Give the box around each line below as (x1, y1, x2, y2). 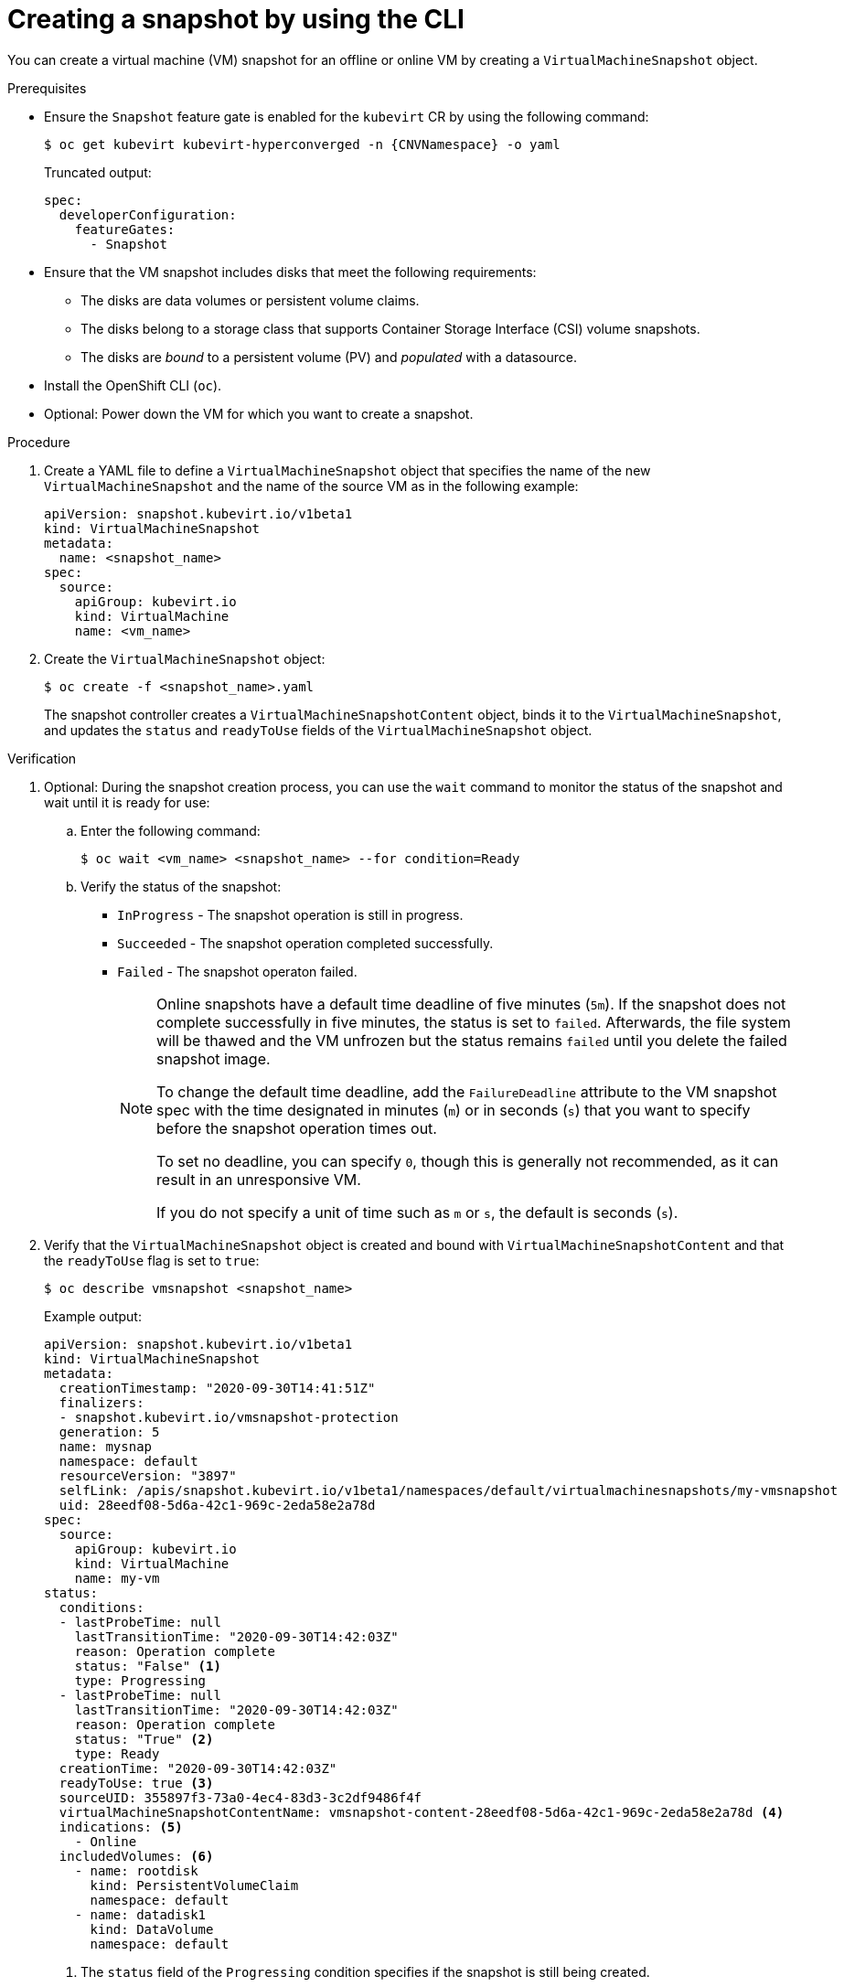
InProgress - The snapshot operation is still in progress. (117, 906, 464, 923)
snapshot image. (156, 1049, 271, 1068)
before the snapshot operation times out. (156, 1118, 437, 1138)
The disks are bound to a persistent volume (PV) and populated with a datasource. (80, 348, 577, 365)
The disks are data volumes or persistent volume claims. (80, 292, 420, 308)
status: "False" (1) (74, 1658, 221, 1673)
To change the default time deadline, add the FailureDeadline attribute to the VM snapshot (156, 1082, 777, 1101)
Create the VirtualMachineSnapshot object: (44, 650, 326, 667)
